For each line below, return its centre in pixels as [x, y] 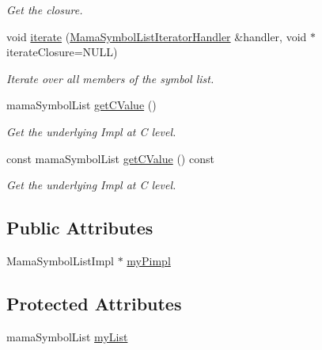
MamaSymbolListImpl [61, 260]
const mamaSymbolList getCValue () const [110, 158]
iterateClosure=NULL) [62, 52]
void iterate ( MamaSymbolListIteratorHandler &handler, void [157, 36]
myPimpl [149, 260]
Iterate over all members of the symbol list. [110, 78]
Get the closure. [45, 10]
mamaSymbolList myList [67, 336]
